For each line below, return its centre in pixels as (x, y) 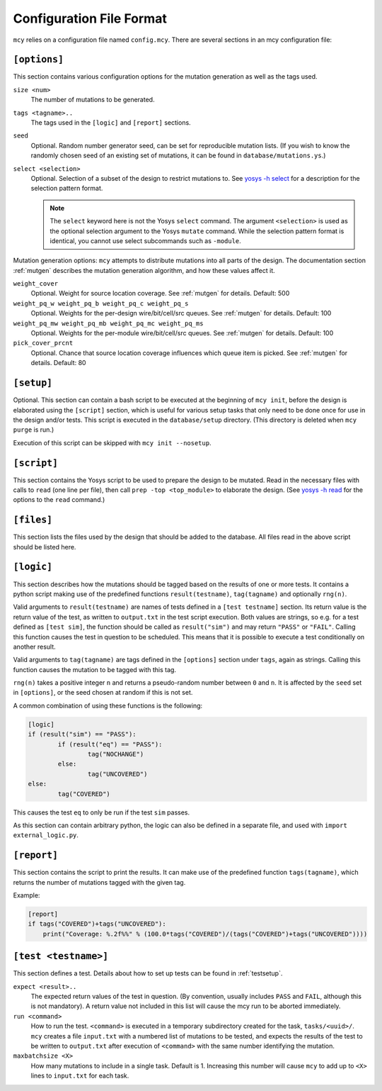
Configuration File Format (90, 18)
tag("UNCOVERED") (117, 774)
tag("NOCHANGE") (116, 754)
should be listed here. (45, 547)
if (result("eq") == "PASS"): (110, 744)
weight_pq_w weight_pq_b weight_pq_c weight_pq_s (101, 303)
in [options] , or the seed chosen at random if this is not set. (103, 693)
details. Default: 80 (58, 363)
